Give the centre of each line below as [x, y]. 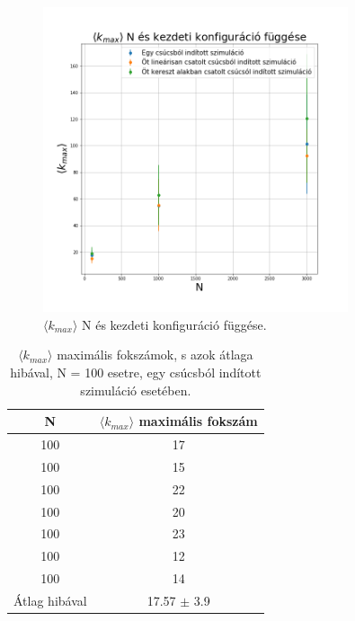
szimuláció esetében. [136, 390]
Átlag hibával [50, 600]
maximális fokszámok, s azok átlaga [155, 355]
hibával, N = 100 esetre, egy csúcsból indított [136, 372]
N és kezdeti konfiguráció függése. [174, 324]
